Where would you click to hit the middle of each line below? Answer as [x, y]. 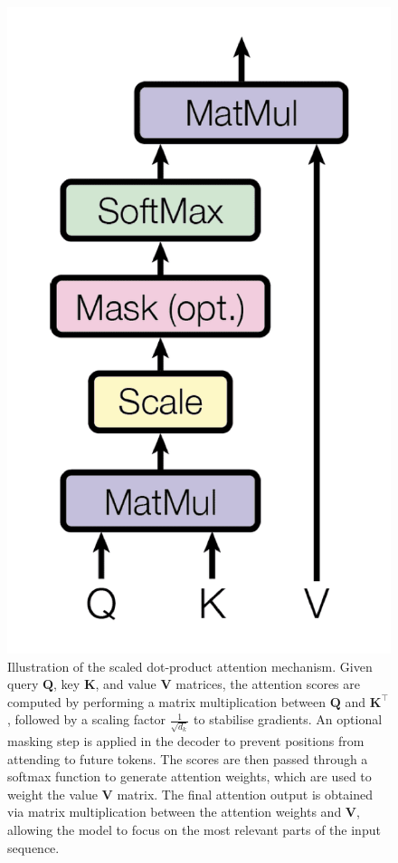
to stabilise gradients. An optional [288, 719]
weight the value [52, 794]
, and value [126, 684]
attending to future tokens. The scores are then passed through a [188, 758]
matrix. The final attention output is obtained [245, 794]
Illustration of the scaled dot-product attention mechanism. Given [190, 666]
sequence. [33, 847]
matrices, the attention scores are [268, 684]
